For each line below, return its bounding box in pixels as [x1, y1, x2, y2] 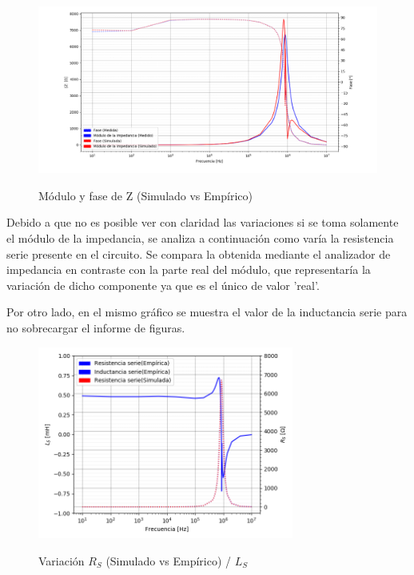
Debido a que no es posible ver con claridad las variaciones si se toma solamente [6, 214, 399, 231]
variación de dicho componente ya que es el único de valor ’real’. [6, 276, 320, 293]
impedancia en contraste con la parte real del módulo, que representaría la [6, 261, 371, 278]
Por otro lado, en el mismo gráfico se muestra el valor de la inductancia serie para [6, 304, 408, 320]
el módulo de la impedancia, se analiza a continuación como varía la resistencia [6, 230, 394, 247]
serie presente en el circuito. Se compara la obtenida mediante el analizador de [6, 245, 391, 262]
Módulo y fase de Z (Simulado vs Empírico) [38, 187, 253, 203]
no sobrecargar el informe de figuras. [6, 320, 185, 336]
